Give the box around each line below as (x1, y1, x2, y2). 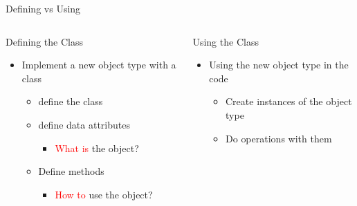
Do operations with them (226, 131, 332, 145)
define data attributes (38, 117, 130, 131)
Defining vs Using (6, 1, 81, 15)
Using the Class (192, 34, 259, 48)
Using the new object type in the (209, 57, 349, 72)
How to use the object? (55, 187, 153, 201)
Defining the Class (6, 34, 83, 48)
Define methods (38, 164, 104, 178)
